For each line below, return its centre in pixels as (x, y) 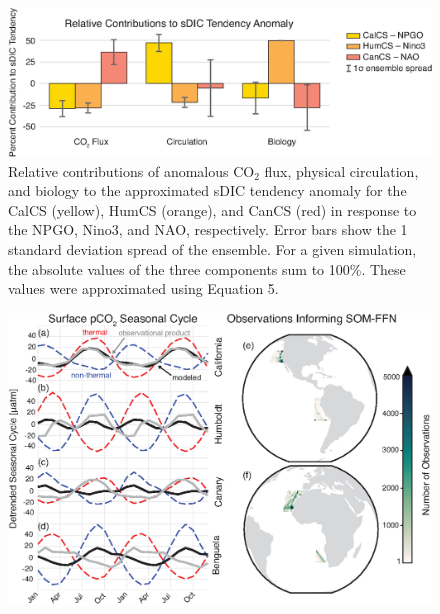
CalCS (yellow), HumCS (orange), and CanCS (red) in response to (212, 209)
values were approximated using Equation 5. (143, 288)
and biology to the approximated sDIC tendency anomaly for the (207, 190)
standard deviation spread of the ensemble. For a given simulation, (212, 249)
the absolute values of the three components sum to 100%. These (207, 268)
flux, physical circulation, (341, 170)
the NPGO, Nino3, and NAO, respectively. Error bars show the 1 (208, 229)
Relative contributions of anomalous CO (131, 170)
